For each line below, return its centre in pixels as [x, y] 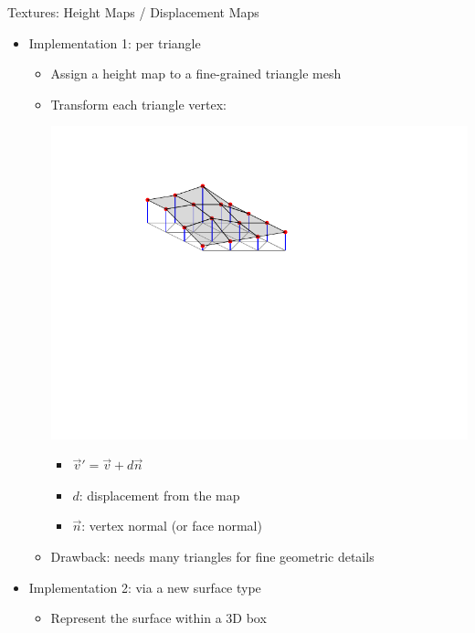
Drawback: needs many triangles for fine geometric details [212, 556]
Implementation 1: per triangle [115, 42]
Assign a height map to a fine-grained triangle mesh [196, 74]
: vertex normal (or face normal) [172, 526]
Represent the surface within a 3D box [158, 618]
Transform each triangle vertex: [138, 104]
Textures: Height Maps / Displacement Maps [133, 11]
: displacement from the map [159, 495]
